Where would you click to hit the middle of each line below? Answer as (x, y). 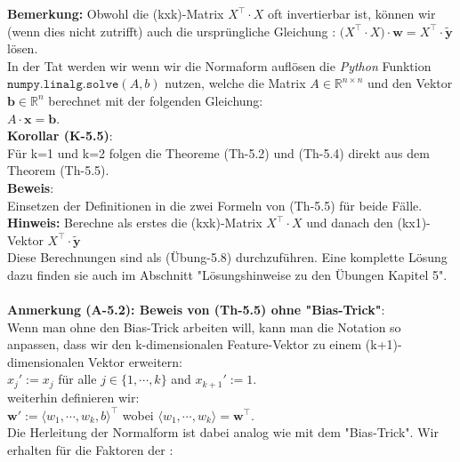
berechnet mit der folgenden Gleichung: (156, 100)
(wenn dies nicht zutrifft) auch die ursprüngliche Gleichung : (172, 31)
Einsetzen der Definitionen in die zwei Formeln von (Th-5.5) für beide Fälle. (215, 205)
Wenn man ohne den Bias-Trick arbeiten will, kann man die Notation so (204, 327)
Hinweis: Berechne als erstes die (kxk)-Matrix (135, 223)
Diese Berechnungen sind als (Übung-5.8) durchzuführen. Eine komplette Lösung (227, 257)
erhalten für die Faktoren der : (90, 449)
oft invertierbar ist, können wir (352, 13)
